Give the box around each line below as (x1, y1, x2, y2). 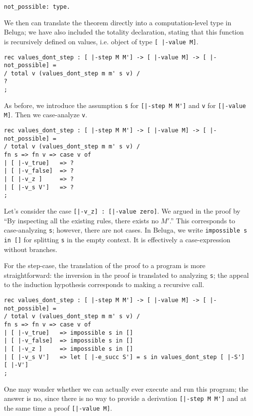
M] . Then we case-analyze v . (4, 109, 87, 120)
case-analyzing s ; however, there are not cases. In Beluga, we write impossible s (4, 225, 247, 235)
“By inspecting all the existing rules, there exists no (4, 215, 159, 225)
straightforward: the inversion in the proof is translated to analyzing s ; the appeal (4, 270, 249, 280)
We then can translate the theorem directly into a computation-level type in (4, 17, 232, 27)
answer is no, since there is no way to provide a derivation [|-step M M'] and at (4, 393, 247, 403)
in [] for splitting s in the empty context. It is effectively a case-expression (4, 234, 231, 244)
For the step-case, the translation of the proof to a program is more (4, 260, 206, 271)
